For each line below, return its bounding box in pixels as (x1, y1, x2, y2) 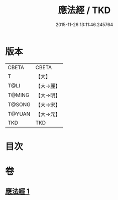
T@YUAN (8, 110, 31, 117)
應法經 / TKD (58, 5, 111, 16)
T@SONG (8, 101, 31, 108)
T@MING (8, 91, 30, 98)
